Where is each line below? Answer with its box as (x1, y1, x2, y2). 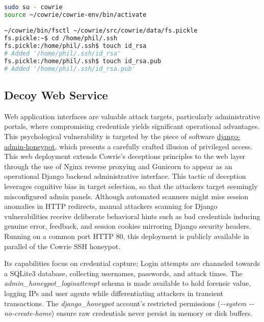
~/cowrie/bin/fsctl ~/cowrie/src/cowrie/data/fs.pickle (4, 27, 198, 35)
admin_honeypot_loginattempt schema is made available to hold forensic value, (4, 278, 251, 288)
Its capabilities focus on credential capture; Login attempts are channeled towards (4, 258, 260, 269)
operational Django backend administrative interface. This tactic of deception (4, 171, 246, 181)
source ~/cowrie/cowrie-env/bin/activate (4, 11, 147, 18)
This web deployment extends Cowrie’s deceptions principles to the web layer (4, 151, 246, 162)
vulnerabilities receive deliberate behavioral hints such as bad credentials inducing (4, 210, 260, 221)
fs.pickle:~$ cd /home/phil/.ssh (4, 35, 117, 42)
